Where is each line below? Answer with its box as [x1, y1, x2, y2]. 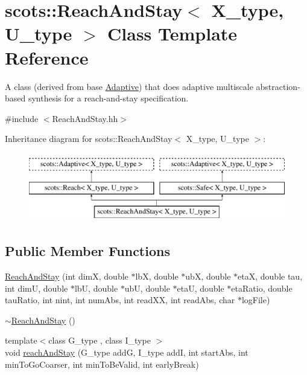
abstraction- [256, 80, 300, 92]
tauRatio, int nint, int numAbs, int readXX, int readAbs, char [5, 293, 235, 306]
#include [5, 112, 39, 124]
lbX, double [135, 270, 179, 283]
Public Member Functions [5, 242, 170, 260]
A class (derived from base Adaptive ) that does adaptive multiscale [5, 80, 253, 92]
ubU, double [124, 281, 170, 294]
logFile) [241, 293, 270, 306]
